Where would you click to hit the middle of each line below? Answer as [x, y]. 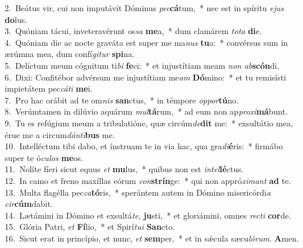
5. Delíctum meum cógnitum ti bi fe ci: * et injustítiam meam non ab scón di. [142, 65]
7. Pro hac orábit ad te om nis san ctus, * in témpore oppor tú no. [122, 100]
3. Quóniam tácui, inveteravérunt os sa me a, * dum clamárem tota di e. [133, 31]
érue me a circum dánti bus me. [60, 134]
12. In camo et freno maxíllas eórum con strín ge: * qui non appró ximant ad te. [148, 180]
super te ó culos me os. [44, 157]
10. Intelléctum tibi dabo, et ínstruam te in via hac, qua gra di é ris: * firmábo [144, 146]
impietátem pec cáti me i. [49, 88]
